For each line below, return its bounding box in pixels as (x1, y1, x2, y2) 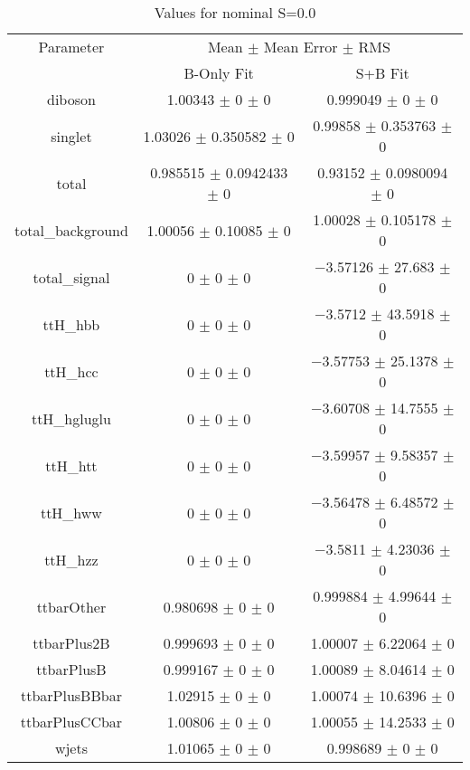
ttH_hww (40, 501, 102, 523)
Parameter (38, 36, 105, 57)
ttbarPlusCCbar (20, 711, 123, 732)
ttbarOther (36, 595, 107, 617)
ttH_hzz (44, 548, 99, 570)
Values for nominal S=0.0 (154, 2, 316, 23)
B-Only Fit (183, 62, 254, 83)
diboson (46, 89, 96, 109)
